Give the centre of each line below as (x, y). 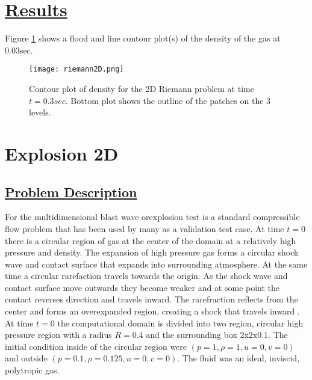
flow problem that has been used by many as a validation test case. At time (145, 228)
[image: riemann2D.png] (76, 69)
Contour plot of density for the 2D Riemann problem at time (142, 88)
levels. (40, 112)
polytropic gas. (32, 370)
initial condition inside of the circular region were (96, 346)
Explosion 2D (62, 153)
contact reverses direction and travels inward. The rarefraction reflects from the (151, 299)
